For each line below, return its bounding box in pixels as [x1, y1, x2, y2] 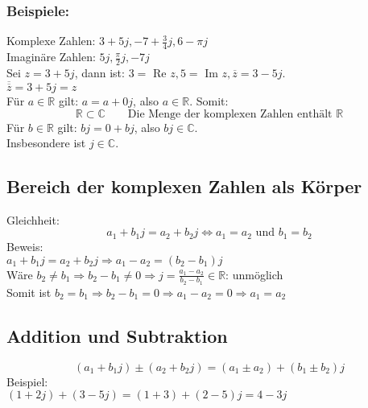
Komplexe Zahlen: [6, 32, 96, 49]
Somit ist [6, 283, 52, 300]
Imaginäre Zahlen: [6, 48, 96, 65]
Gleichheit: [6, 211, 60, 228]
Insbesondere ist [6, 134, 86, 151]
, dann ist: [74, 64, 125, 80]
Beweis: [6, 237, 43, 254]
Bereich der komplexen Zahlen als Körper [6, 174, 362, 199]
